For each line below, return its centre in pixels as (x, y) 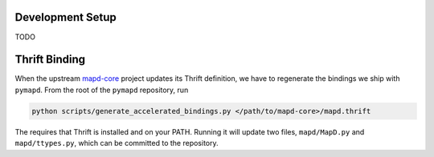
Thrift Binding (50, 60)
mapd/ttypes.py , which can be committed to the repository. (117, 143)
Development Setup (66, 17)
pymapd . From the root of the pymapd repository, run (102, 90)
